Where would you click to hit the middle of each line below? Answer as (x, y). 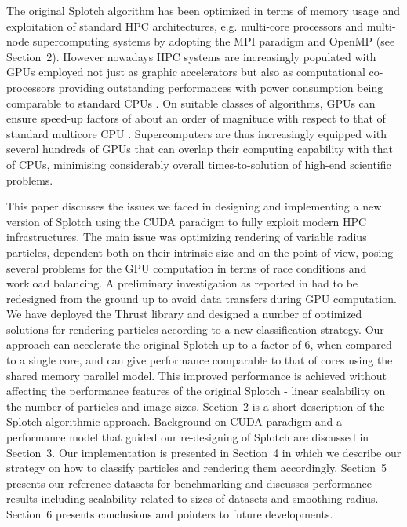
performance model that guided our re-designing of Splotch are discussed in (188, 437)
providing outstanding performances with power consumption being (221, 87)
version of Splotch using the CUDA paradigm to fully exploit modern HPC (187, 221)
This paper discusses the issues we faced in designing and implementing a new (194, 206)
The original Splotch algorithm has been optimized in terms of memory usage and (203, 10)
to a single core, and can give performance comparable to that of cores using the (200, 360)
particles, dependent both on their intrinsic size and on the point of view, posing (200, 252)
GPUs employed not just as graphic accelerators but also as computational (186, 72)
